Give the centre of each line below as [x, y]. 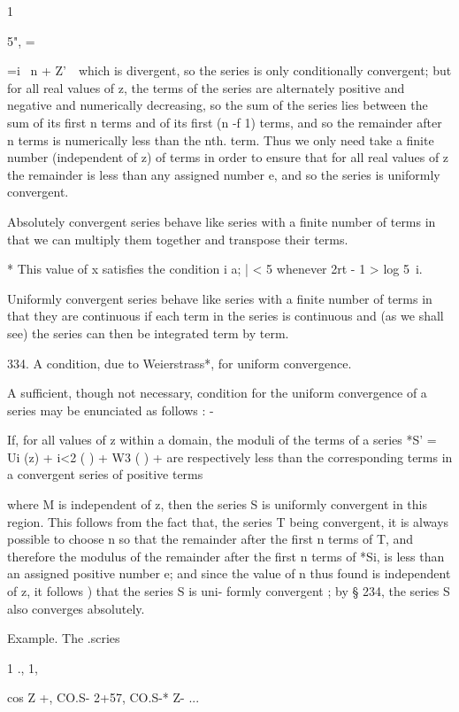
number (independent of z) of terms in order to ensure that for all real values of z [228, 157]
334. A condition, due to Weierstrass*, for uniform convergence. [180, 363]
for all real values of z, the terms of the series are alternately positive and [206, 87]
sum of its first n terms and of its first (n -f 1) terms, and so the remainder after [225, 122]
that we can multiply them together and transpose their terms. [178, 239]
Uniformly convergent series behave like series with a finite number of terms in [220, 298]
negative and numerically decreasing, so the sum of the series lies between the [218, 105]
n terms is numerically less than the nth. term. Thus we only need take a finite [221, 139]
